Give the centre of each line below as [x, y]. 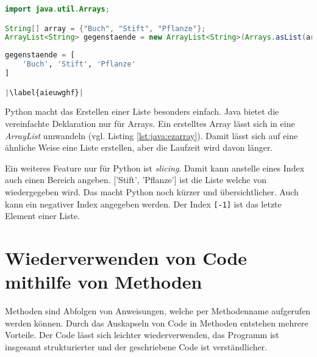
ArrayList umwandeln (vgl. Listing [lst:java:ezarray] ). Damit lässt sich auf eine [151, 135]
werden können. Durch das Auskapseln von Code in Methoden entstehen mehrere [157, 323]
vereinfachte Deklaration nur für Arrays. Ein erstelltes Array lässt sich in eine [150, 124]
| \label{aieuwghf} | [44, 92]
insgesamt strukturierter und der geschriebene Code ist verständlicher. [136, 346]
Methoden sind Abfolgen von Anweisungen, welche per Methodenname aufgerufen [158, 311]
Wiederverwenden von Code [126, 258]
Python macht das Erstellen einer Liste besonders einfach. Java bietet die [142, 111]
